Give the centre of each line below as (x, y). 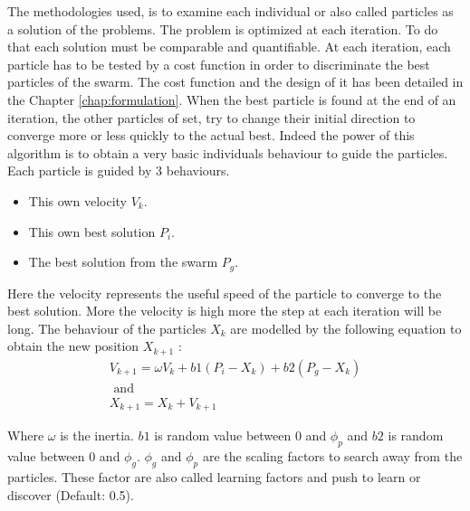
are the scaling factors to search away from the (332, 456)
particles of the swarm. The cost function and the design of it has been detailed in (235, 82)
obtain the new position (73, 346)
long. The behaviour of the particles (107, 328)
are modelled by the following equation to (346, 328)
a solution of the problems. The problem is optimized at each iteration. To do (223, 28)
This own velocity (77, 200)
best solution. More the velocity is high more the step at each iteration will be (225, 311)
